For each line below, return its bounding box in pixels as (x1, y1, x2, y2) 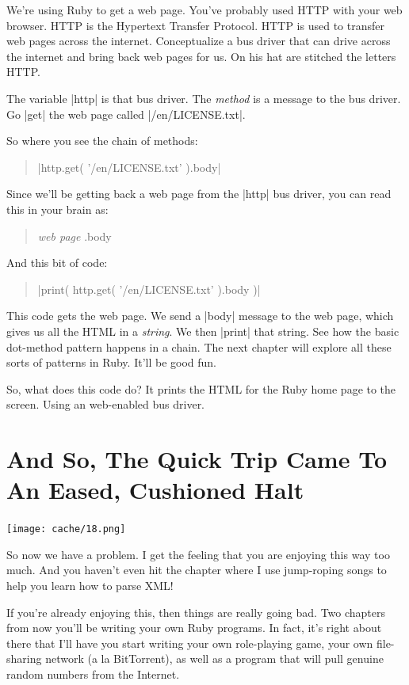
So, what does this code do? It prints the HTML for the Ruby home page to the (6, 380, 396, 397)
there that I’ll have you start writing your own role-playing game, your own (6, 634, 373, 651)
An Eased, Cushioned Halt (6, 474, 304, 506)
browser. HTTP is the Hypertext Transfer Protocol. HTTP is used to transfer (6, 17, 384, 33)
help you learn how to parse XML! (6, 577, 174, 594)
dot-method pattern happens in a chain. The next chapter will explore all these (6, 338, 392, 355)
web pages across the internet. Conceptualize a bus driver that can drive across (6, 32, 391, 49)
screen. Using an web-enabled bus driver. (6, 396, 205, 413)
